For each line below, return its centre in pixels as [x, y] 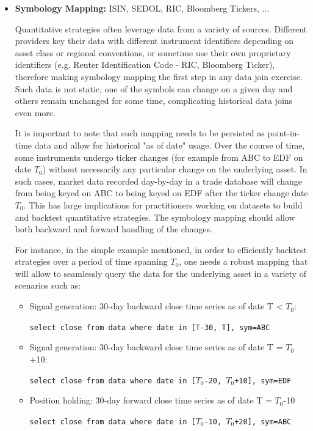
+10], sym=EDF [263, 381]
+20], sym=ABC [263, 422]
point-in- [284, 133]
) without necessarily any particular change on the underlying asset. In [175, 169]
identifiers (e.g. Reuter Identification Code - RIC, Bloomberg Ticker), [145, 64]
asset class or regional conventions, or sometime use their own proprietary [153, 52]
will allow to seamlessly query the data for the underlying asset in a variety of [161, 273]
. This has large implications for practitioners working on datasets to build [163, 204]
